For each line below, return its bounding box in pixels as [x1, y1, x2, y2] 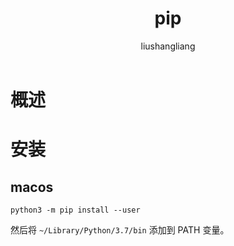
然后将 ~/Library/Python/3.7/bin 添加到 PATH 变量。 [10, 223, 230, 236]
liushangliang [140, 40, 196, 52]
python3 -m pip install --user [10, 205, 141, 215]
